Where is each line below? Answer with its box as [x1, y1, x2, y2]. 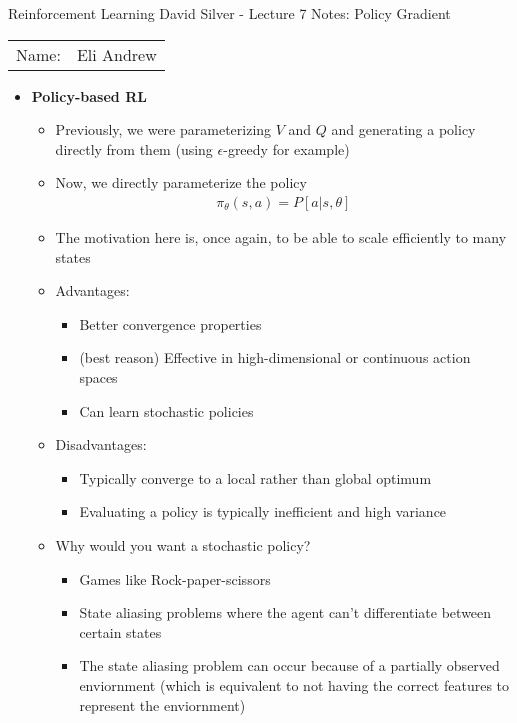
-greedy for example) [223, 138, 350, 159]
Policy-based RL [31, 85, 147, 106]
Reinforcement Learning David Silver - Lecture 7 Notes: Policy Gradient [8, 3, 451, 23]
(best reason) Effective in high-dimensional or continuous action [79, 347, 471, 368]
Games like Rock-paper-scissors [79, 568, 271, 589]
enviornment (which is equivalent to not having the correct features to [79, 674, 510, 695]
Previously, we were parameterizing [55, 119, 272, 140]
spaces [79, 366, 118, 387]
